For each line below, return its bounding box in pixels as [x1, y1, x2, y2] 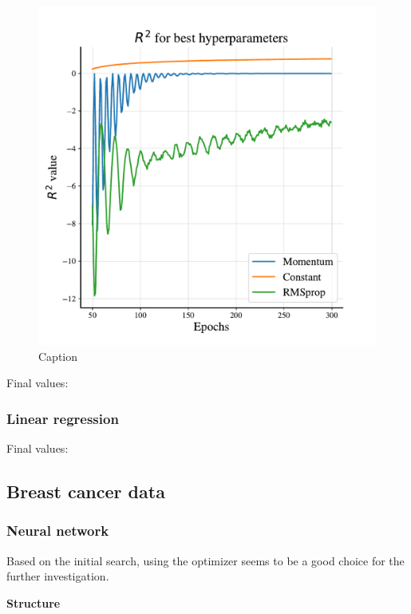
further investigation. [6, 568, 109, 584]
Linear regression [6, 408, 119, 428]
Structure [6, 594, 61, 611]
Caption [38, 347, 78, 364]
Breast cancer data [6, 478, 165, 503]
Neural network [6, 521, 109, 541]
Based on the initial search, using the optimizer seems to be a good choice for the [6, 552, 405, 568]
